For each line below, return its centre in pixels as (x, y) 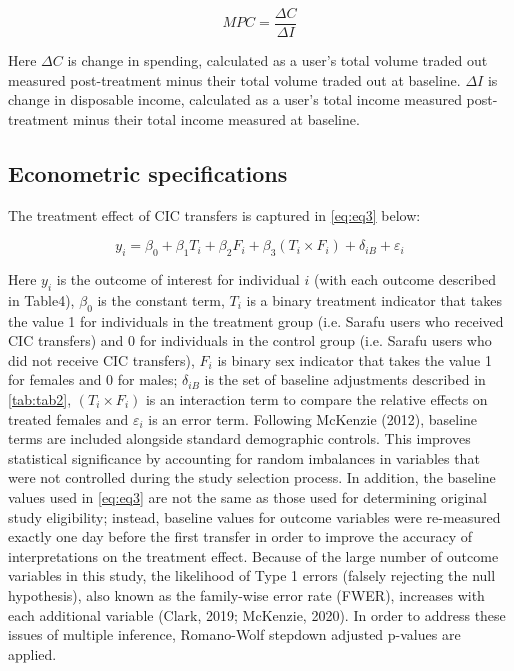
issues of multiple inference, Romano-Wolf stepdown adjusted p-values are (234, 634)
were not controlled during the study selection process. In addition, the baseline (252, 477)
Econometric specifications (148, 172)
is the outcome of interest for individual (178, 279)
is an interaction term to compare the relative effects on (316, 399)
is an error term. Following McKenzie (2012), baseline (313, 418)
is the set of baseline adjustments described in (345, 379)
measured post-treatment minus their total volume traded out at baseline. (234, 79)
